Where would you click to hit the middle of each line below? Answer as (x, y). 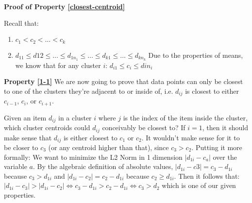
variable (16, 166)
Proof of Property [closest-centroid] (65, 6)
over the (225, 157)
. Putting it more (217, 147)
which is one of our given (199, 185)
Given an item (25, 117)
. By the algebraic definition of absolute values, (103, 166)
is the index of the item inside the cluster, (185, 117)
